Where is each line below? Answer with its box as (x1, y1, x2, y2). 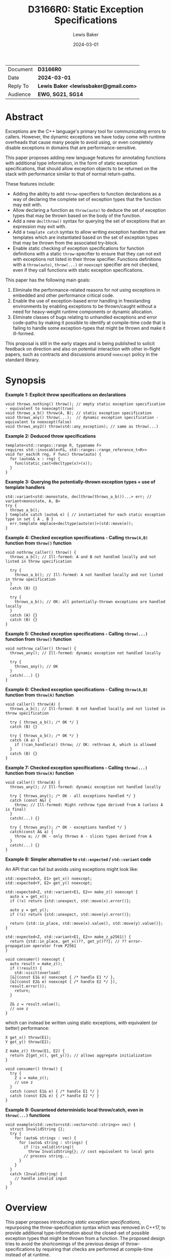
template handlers (5, 484, 45, 490)
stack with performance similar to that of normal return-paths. (5, 171, 136, 177)
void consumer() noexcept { (5, 957, 65, 962)
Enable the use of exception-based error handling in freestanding (12, 297, 151, 303)
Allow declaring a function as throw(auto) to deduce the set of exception (12, 207, 166, 213)
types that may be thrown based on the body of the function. (12, 212, 141, 218)
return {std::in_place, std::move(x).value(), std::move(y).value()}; (10, 921, 163, 926)
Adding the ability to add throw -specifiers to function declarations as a (12, 191, 161, 197)
